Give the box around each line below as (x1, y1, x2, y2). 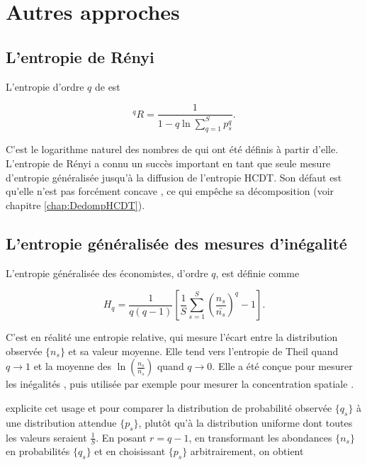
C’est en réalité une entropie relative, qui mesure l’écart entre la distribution (6, 330, 338, 344)
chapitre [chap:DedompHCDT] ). (6, 197, 145, 212)
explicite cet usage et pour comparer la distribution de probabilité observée (6, 400, 332, 415)
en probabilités (6, 444, 70, 459)
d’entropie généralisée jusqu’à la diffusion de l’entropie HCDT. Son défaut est (6, 169, 342, 184)
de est (94, 79, 120, 94)
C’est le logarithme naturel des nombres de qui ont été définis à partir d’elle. (6, 142, 339, 157)
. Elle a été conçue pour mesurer (212, 359, 353, 374)
